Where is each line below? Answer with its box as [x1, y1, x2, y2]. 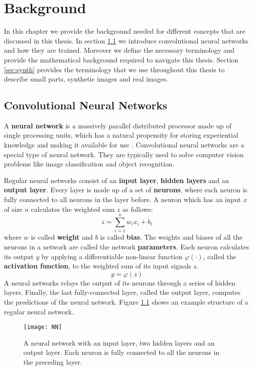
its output [4, 251, 34, 261]
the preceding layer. [23, 356, 83, 367]
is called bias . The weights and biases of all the [100, 232, 243, 242]
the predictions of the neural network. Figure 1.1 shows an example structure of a [4, 296, 249, 307]
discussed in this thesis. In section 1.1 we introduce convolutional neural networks [4, 35, 249, 45]
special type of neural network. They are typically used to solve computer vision [4, 149, 244, 159]
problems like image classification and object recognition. [4, 159, 174, 169]
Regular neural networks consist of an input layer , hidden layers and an [4, 175, 229, 185]
